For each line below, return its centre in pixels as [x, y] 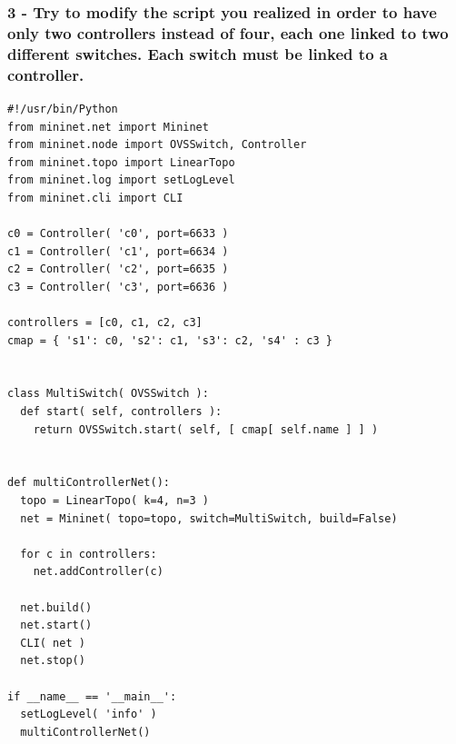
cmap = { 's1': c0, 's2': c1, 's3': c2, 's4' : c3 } [170, 340]
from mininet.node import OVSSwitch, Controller [157, 145]
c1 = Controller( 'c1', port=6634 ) [118, 251]
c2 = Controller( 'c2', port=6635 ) [118, 269]
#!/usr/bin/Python [63, 109]
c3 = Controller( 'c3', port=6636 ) [118, 287]
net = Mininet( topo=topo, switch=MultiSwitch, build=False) [209, 518]
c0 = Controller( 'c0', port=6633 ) [118, 234]
